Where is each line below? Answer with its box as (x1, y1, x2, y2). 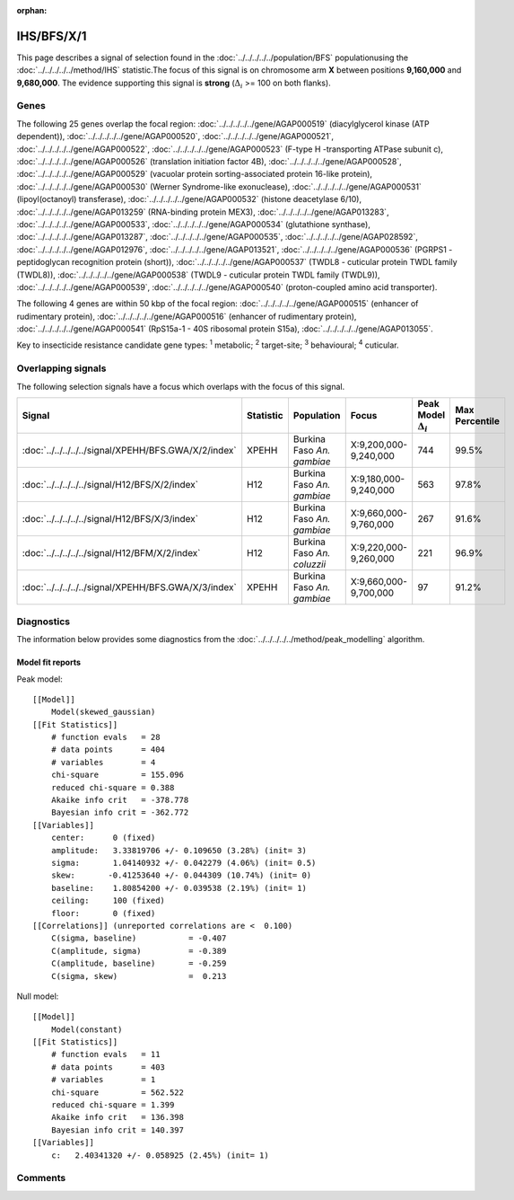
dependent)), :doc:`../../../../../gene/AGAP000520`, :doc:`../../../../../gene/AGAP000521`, (16, 131, 335, 142)
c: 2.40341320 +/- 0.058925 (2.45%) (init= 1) (50, 1150, 269, 1160)
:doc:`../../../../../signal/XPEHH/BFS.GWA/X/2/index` (22, 445, 237, 457)
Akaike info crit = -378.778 (50, 795, 189, 806)
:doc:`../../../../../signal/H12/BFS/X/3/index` (22, 513, 199, 525)
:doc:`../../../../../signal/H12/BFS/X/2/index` (22, 479, 199, 491)
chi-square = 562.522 (50, 1087, 184, 1098)
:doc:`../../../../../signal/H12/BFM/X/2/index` (22, 547, 201, 560)
